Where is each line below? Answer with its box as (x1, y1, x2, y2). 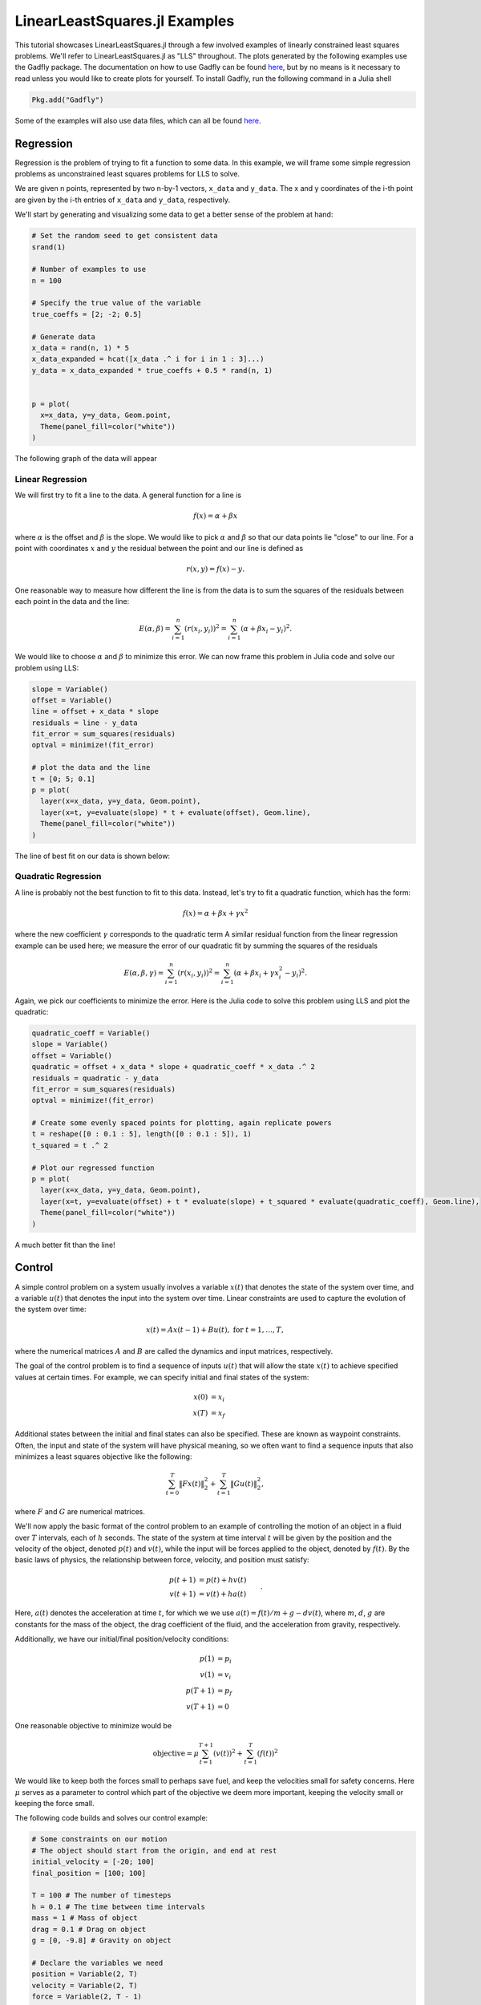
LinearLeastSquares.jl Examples (14, 12, 235, 30)
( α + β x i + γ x (233, 968, 280, 979)
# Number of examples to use (31, 265, 147, 274)
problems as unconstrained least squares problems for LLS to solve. (14, 168, 240, 178)
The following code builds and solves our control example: (14, 1813, 208, 1823)
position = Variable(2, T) (31, 1970, 138, 1979)
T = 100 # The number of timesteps (31, 1891, 172, 1900)
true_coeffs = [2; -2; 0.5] (31, 310, 142, 318)
